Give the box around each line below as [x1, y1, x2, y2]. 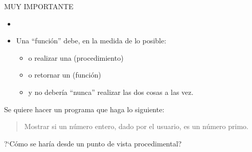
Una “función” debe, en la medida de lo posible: [16, 35, 167, 46]
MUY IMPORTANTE [4, 1, 74, 11]
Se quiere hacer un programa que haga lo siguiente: [4, 104, 165, 114]
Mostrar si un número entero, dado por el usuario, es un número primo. [24, 121, 248, 132]
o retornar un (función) [28, 69, 101, 80]
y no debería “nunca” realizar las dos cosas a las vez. [28, 86, 194, 97]
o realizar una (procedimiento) [28, 52, 124, 63]
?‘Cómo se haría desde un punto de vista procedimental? [4, 138, 182, 148]
